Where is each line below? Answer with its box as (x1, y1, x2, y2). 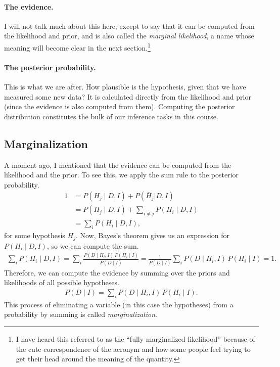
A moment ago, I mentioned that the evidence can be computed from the (4, 159, 231, 170)
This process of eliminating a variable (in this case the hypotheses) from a (4, 299, 234, 309)
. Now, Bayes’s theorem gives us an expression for (75, 230, 230, 241)
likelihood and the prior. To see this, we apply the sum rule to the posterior (4, 169, 239, 180)
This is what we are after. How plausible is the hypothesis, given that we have (4, 81, 246, 92)
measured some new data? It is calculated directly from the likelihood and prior (4, 91, 251, 102)
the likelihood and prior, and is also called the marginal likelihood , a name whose (4, 30, 254, 41)
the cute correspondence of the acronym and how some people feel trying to (16, 343, 251, 354)
